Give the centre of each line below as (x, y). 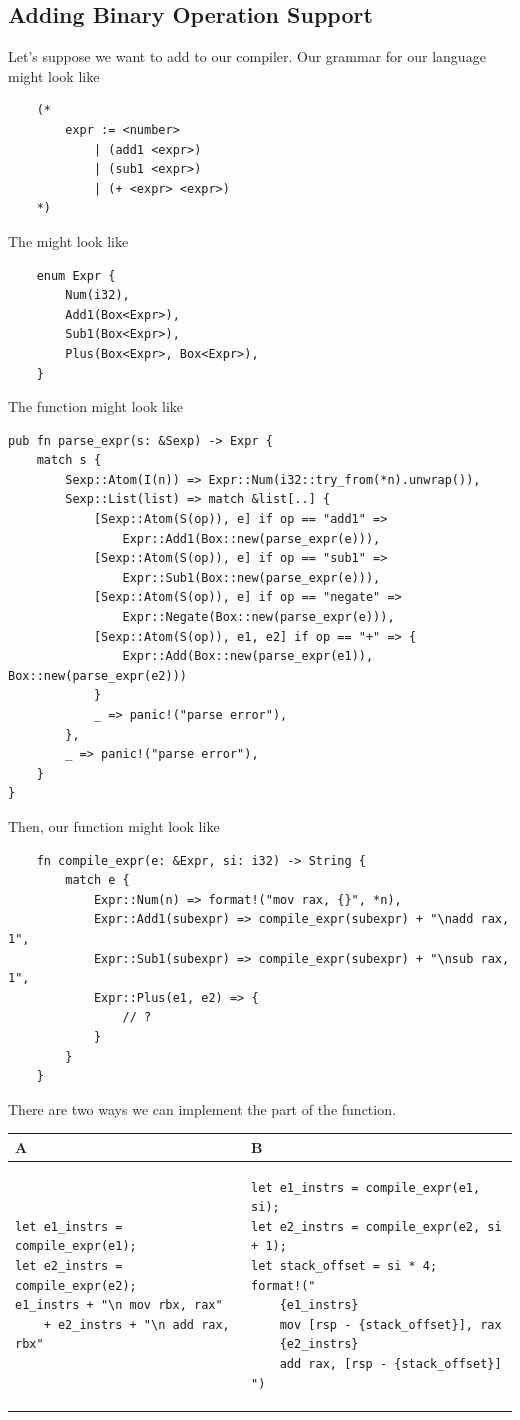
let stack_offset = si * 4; (344, 1266)
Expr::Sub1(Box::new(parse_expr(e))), (251, 577)
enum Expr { (76, 275)
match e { (97, 880)
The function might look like (96, 406)
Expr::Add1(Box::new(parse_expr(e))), (251, 538)
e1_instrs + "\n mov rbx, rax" (119, 1305)
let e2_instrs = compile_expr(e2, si (376, 1226)
